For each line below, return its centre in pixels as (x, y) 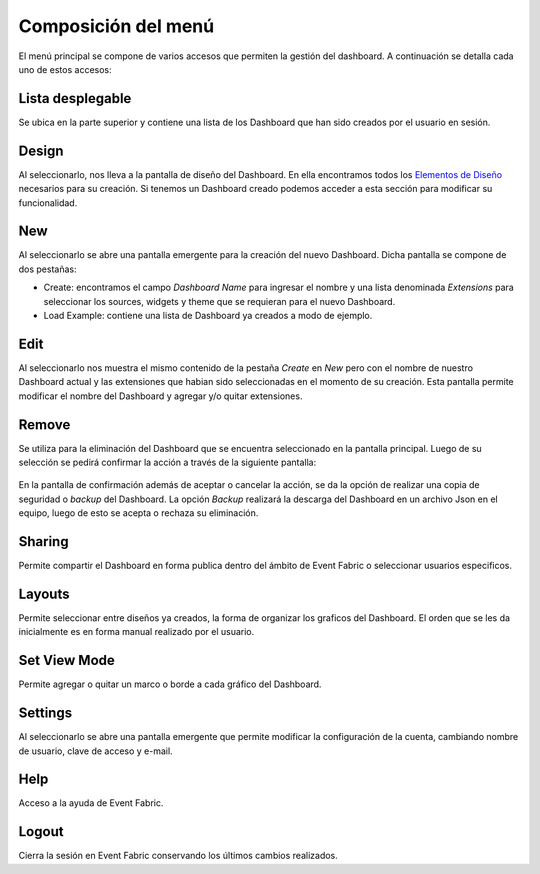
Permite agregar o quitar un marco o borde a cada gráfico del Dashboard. (170, 684)
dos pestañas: (47, 269)
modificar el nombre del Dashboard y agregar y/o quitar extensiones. (160, 396)
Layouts (44, 593)
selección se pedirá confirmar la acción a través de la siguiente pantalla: (167, 462)
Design (41, 150)
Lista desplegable (75, 98)
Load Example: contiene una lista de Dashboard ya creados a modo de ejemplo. (208, 315)
